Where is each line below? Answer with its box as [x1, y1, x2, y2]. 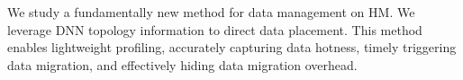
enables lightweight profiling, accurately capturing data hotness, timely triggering [7, 38, 457, 57]
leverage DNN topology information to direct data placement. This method [7, 20, 422, 39]
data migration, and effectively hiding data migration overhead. [7, 55, 358, 74]
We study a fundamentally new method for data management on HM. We [7, 3, 415, 21]
